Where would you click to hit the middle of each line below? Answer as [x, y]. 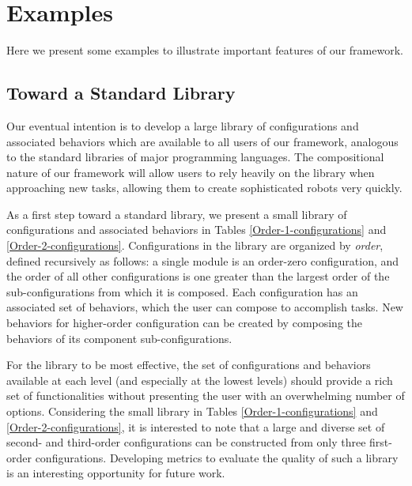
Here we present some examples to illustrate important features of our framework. [205, 50]
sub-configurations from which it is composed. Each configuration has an [182, 291]
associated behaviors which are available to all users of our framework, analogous [202, 141]
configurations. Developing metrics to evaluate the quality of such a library [217, 457]
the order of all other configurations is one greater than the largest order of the [198, 276]
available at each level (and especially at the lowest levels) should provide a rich [200, 380]
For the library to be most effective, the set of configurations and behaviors [189, 365]
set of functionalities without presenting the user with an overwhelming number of [206, 396]
